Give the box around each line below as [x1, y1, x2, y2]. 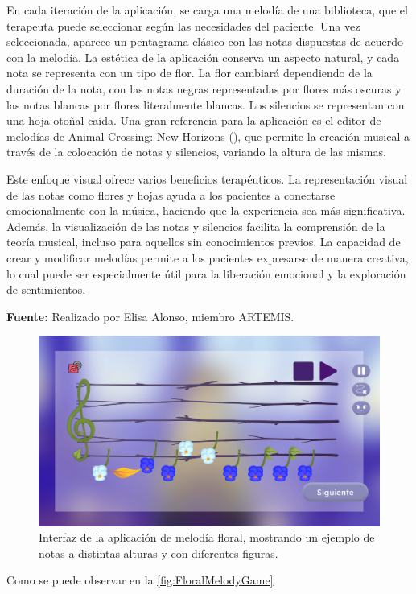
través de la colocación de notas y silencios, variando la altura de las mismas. [6, 143, 386, 160]
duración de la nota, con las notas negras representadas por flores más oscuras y [6, 80, 402, 97]
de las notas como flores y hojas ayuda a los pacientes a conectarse [6, 186, 336, 203]
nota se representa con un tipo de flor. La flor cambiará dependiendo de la [6, 64, 373, 81]
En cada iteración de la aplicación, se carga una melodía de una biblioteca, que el [6, 2, 408, 18]
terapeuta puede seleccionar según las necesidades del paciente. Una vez [6, 17, 360, 34]
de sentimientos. [6, 281, 86, 298]
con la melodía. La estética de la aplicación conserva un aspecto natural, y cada [6, 48, 400, 65]
